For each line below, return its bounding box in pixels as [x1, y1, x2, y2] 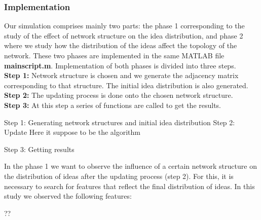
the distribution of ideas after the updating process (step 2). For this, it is [4, 170, 234, 181]
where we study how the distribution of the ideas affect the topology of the [4, 40, 237, 51]
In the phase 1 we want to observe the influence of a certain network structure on [4, 161, 257, 171]
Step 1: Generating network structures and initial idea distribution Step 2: [4, 117, 235, 127]
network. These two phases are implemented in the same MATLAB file [4, 50, 225, 60]
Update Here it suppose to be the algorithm [4, 127, 140, 137]
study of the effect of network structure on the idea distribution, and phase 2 [4, 30, 243, 41]
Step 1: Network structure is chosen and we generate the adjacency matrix [4, 70, 239, 81]
